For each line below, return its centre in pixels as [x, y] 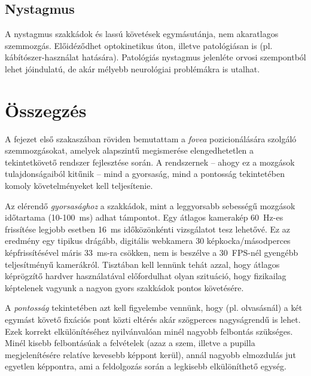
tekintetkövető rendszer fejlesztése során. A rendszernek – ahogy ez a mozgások [150, 162]
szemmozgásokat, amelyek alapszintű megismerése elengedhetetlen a [129, 150]
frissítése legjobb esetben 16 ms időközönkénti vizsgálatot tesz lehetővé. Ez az [148, 229]
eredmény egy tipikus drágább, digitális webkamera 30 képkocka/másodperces [148, 241]
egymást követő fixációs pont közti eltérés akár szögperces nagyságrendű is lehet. [153, 320]
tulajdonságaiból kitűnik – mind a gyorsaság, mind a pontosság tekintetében [145, 174]
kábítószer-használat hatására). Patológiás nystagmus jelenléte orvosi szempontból [155, 57]
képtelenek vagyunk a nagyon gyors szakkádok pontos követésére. [124, 287]
